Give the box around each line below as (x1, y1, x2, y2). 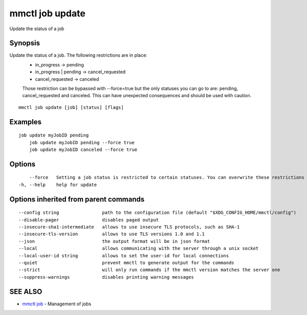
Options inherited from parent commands (9, 195, 145, 204)
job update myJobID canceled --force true (29, 146, 138, 152)
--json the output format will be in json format (18, 238, 210, 244)
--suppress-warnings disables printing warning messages (18, 274, 194, 280)
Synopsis (9, 39, 40, 48)
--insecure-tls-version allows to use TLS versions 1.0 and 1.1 (18, 231, 205, 237)
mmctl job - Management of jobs (22, 301, 92, 307)
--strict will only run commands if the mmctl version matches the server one (18, 267, 280, 273)
